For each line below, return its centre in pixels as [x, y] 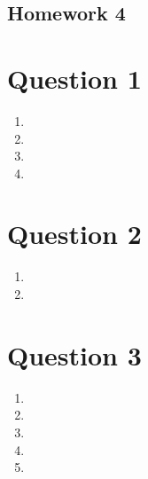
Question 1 [74, 78]
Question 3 [74, 354]
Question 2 [74, 234]
